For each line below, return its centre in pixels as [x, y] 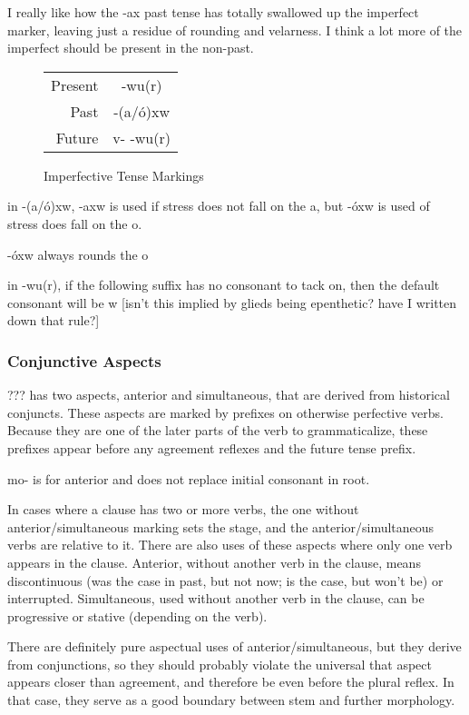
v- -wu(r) [142, 137]
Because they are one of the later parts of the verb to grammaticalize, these [218, 430]
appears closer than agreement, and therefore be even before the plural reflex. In [231, 682]
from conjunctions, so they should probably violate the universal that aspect [220, 664]
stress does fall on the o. [75, 223]
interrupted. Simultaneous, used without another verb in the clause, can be [216, 598]
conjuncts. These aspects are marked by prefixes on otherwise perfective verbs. [225, 412]
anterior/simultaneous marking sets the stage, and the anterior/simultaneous [221, 526]
